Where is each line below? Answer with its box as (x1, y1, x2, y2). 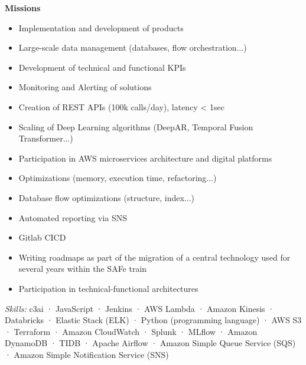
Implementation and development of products (18, 21, 184, 34)
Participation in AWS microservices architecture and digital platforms (18, 152, 272, 164)
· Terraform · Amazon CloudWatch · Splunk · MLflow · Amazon (5, 325, 258, 337)
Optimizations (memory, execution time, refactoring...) (18, 172, 217, 184)
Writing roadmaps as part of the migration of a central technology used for (18, 251, 291, 263)
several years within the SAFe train (18, 262, 147, 275)
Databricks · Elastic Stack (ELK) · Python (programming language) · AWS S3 (5, 314, 302, 326)
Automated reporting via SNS (18, 211, 128, 223)
